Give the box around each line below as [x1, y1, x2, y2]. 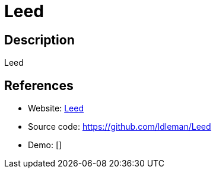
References [4, 78, 74, 93]
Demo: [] [28, 140, 62, 150]
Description [4, 32, 75, 47]
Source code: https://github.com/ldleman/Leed [28, 121, 211, 132]
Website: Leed [28, 103, 84, 114]
